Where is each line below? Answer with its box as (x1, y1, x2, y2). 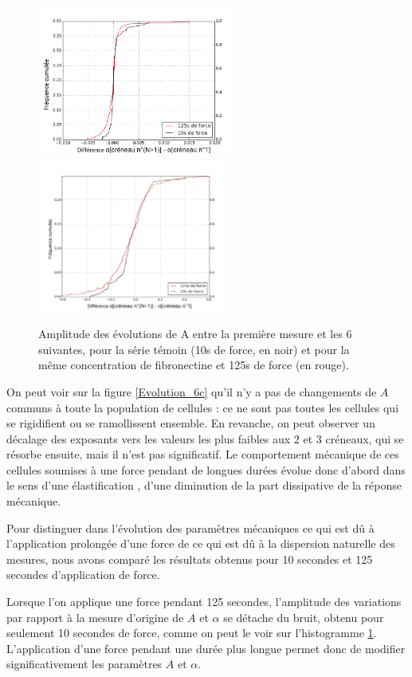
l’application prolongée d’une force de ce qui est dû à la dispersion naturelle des (6, 535, 395, 552)
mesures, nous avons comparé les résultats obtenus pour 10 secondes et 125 (6, 550, 373, 567)
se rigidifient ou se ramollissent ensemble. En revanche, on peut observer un (6, 415, 375, 431)
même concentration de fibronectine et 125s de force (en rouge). (38, 356, 349, 373)
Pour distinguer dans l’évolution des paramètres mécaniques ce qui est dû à (6, 519, 375, 536)
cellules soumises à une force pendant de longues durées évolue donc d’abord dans (6, 461, 406, 478)
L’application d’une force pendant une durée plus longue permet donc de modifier (6, 640, 406, 656)
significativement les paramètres (6, 655, 163, 672)
